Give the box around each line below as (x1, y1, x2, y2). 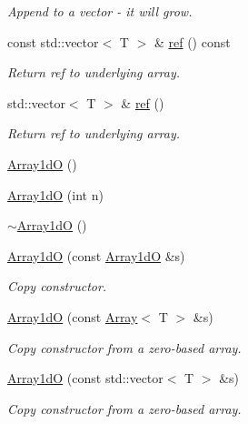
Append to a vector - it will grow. (7, 2, 193, 20)
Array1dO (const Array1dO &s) (7, 246, 185, 265)
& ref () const (154, 32, 231, 51)
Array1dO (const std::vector (7, 368, 164, 388)
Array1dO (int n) (7, 185, 104, 204)
